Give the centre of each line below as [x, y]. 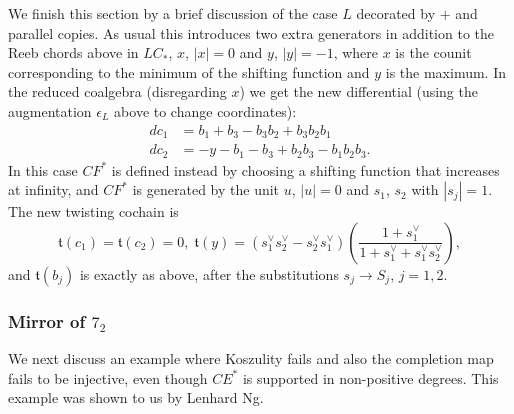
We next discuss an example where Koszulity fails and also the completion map [251, 357]
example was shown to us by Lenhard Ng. [136, 397]
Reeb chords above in [73, 52]
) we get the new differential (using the [358, 91]
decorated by [396, 13]
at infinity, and [53, 189]
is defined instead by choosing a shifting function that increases [305, 169]
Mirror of [47, 320]
